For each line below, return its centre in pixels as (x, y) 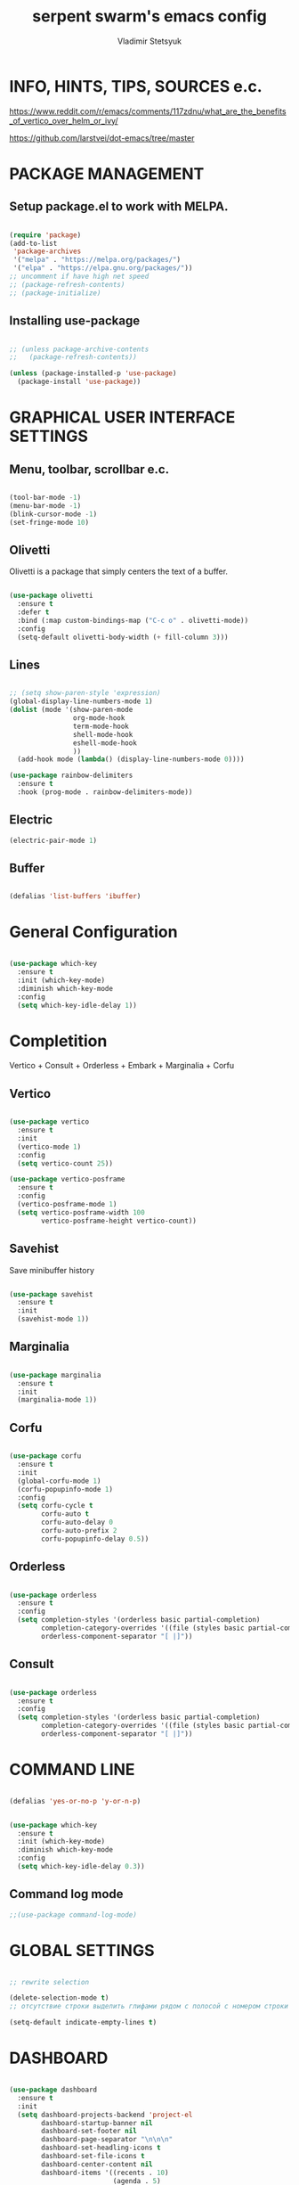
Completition (58, 1041)
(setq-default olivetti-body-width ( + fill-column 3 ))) (123, 637)
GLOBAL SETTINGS (82, 1950)
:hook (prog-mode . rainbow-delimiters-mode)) (105, 792)
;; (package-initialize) (55, 293)
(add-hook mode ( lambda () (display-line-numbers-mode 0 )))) (131, 759)
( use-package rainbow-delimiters (71, 776)
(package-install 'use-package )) (79, 382)
